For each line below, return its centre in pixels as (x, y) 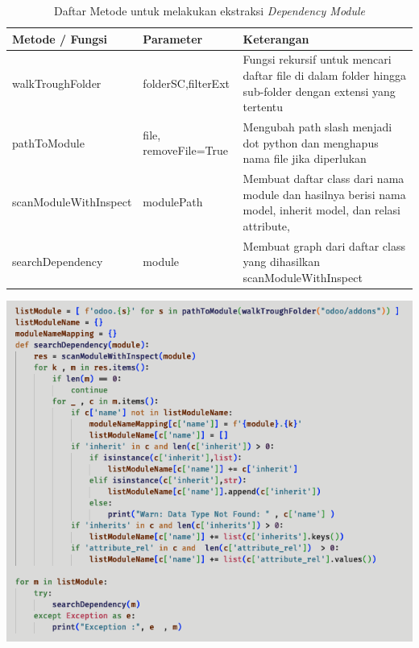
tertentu (263, 107)
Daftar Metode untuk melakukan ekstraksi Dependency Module (209, 10)
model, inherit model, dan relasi (322, 210)
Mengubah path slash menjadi (317, 127)
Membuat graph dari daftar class (324, 245)
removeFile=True (186, 150)
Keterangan (276, 38)
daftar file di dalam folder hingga (324, 75)
